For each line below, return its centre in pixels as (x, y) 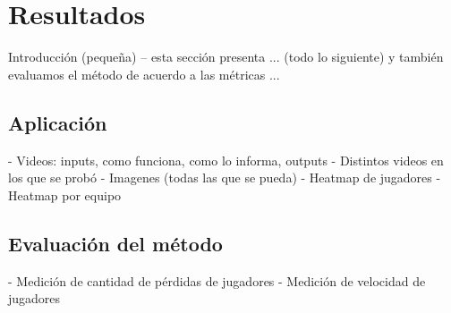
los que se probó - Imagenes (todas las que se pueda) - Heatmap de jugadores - (225, 178)
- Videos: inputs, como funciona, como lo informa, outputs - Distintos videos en (226, 160)
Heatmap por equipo (65, 195)
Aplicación (58, 122)
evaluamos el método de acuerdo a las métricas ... (144, 74)
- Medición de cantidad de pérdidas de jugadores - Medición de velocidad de (217, 280)
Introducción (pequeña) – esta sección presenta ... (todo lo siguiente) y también (226, 57)
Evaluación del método (115, 243)
